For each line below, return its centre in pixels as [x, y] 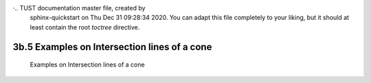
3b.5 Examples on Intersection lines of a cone [112, 47]
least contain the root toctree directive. [85, 27]
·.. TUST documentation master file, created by [79, 8]
